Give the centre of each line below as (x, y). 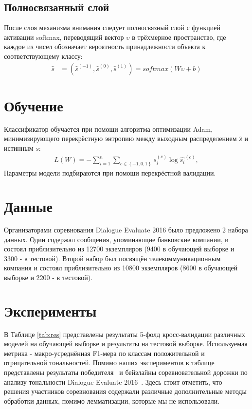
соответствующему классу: (43, 56)
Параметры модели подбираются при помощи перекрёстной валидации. (110, 173)
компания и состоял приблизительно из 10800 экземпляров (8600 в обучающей (121, 268)
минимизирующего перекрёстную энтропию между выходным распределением (120, 138)
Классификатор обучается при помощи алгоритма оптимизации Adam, (108, 129)
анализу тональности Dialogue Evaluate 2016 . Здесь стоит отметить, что (113, 382)
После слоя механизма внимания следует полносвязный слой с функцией (112, 27)
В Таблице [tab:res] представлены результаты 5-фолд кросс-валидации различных (125, 334)
